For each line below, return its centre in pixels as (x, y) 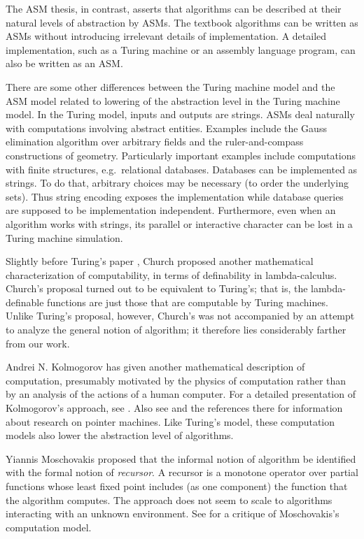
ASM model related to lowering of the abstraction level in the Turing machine (173, 100)
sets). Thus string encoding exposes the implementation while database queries (175, 196)
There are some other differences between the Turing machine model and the (170, 86)
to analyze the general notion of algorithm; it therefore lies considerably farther (176, 330)
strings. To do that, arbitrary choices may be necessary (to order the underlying (177, 183)
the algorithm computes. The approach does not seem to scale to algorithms (169, 500)
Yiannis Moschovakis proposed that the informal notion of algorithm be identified (181, 458)
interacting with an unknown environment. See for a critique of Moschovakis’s (173, 513)
